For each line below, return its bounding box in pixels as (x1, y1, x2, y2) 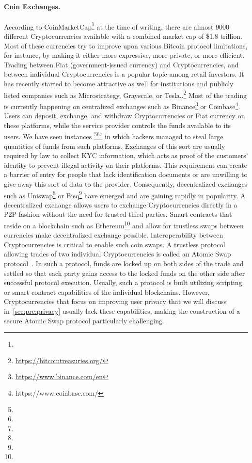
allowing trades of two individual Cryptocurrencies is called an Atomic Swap (4, 249, 231, 259)
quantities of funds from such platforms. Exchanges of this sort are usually (4, 141, 225, 151)
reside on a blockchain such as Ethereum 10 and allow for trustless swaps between (4, 219, 244, 230)
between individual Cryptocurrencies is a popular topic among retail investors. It (4, 69, 244, 79)
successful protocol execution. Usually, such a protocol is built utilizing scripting (4, 277, 242, 287)
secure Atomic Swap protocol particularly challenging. (4, 315, 164, 325)
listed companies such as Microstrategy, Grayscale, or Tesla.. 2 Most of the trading (4, 88, 247, 100)
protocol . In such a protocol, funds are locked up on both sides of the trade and (4, 258, 244, 268)
